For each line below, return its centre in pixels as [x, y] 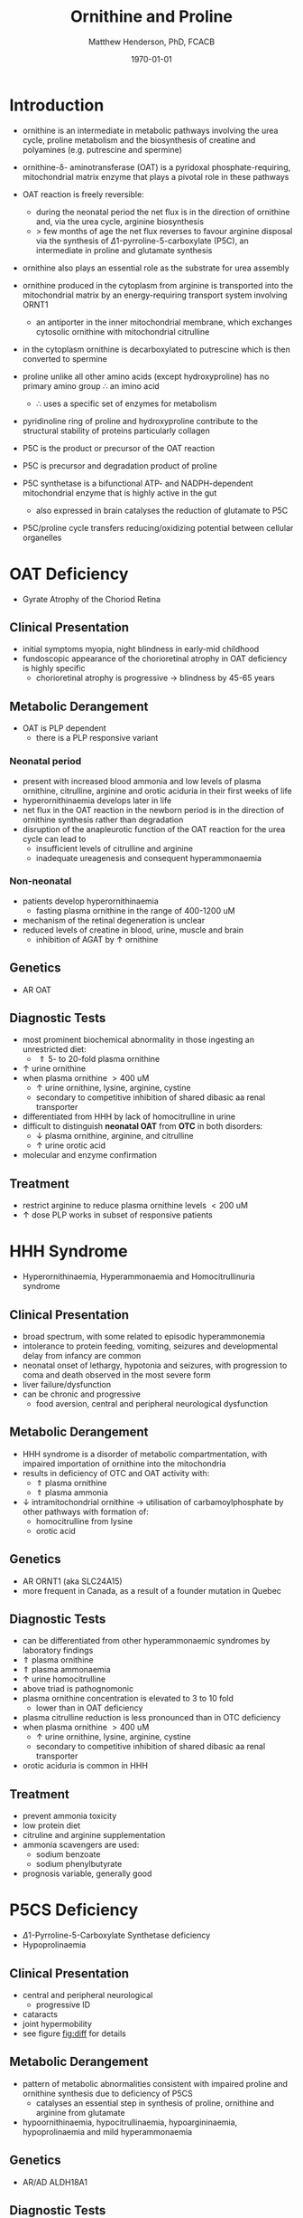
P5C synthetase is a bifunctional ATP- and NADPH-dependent [138, 483]
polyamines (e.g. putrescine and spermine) [102, 149]
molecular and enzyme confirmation [90, 1155]
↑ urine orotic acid [71, 1145]
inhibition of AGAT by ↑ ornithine [97, 939]
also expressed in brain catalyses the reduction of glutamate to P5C [162, 510]
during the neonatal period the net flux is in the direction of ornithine [163, 212]
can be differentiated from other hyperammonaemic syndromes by [146, 1641]
